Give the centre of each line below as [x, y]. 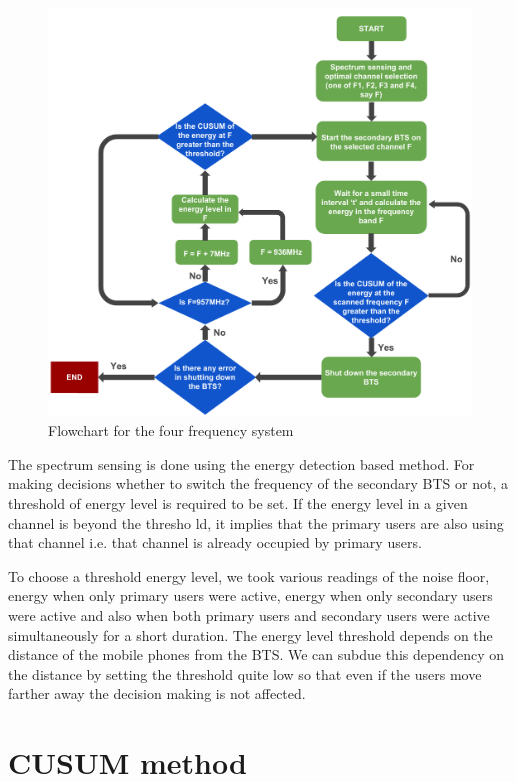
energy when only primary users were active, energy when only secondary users [250, 595]
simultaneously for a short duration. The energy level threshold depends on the [250, 634]
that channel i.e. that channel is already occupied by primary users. [215, 542]
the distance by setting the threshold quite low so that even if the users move [245, 673]
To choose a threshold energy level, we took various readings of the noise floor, [249, 575]
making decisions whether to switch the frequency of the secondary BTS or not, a [258, 483]
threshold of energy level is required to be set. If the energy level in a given [238, 503]
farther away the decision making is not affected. [157, 693]
